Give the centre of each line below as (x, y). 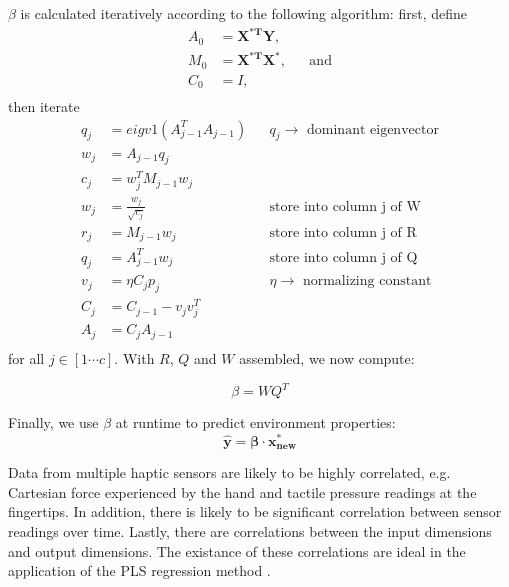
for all (26, 357)
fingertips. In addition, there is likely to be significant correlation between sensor (255, 511)
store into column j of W (345, 206)
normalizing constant (367, 281)
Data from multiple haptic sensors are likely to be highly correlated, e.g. (229, 472)
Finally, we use (53, 422)
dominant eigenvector (373, 129)
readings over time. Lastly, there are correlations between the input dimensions (250, 530)
